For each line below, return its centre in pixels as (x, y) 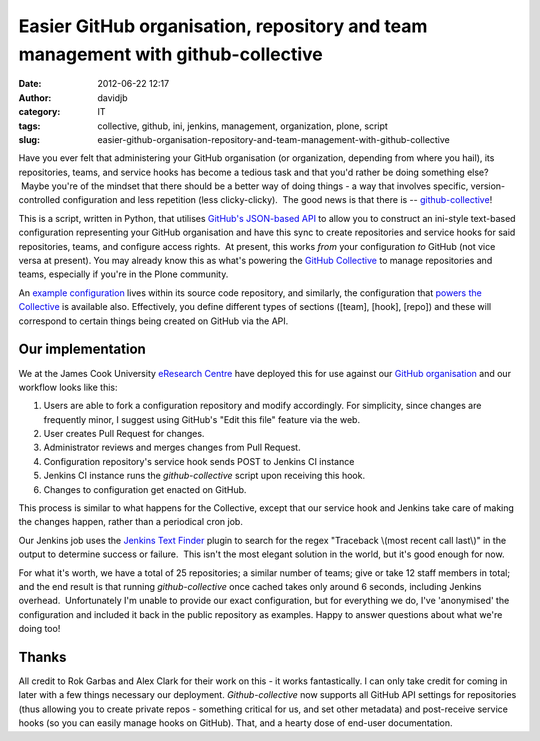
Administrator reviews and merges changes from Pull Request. (172, 447)
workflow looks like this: (68, 387)
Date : (30, 84)
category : (39, 112)
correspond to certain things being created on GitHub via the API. (153, 321)
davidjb (113, 97)
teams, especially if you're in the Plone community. (123, 274)
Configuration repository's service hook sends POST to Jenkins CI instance (199, 461)
